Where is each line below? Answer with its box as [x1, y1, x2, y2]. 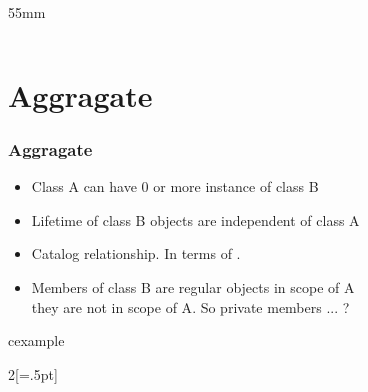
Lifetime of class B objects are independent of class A [31, 209, 360, 230]
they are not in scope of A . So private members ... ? [31, 296, 350, 317]
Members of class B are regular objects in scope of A [31, 276, 355, 297]
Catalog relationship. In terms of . [31, 243, 241, 264]
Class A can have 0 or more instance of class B [31, 176, 319, 197]
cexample [8, 330, 65, 351]
